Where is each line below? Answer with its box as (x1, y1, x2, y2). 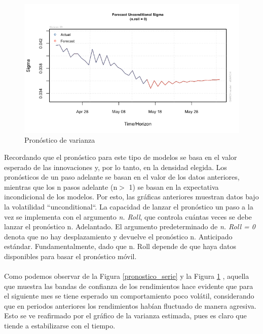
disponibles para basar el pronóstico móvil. (4, 251, 137, 261)
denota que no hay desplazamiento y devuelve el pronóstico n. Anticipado (4, 231, 233, 241)
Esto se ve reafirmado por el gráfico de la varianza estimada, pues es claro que (4, 310, 247, 321)
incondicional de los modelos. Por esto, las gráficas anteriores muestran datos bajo (4, 191, 259, 202)
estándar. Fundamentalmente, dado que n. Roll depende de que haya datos (4, 241, 236, 252)
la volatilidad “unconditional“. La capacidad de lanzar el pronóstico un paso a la (4, 201, 253, 212)
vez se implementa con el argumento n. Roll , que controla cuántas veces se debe (4, 211, 252, 222)
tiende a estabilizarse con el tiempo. (4, 320, 116, 331)
